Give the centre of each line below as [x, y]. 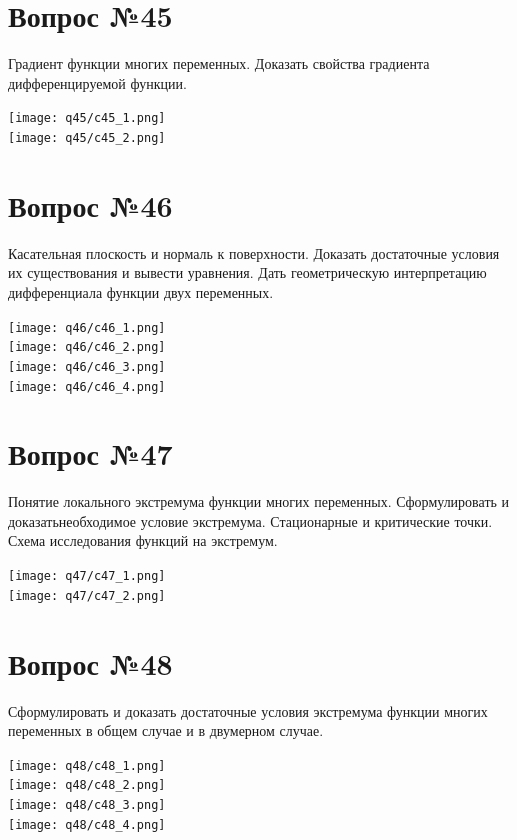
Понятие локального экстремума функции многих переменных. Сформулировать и [259, 501]
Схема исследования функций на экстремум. [143, 540]
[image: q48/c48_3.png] [87, 805]
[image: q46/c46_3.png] [87, 366]
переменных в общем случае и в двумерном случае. [166, 730]
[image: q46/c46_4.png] [87, 386]
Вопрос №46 [90, 204]
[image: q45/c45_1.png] [87, 118]
